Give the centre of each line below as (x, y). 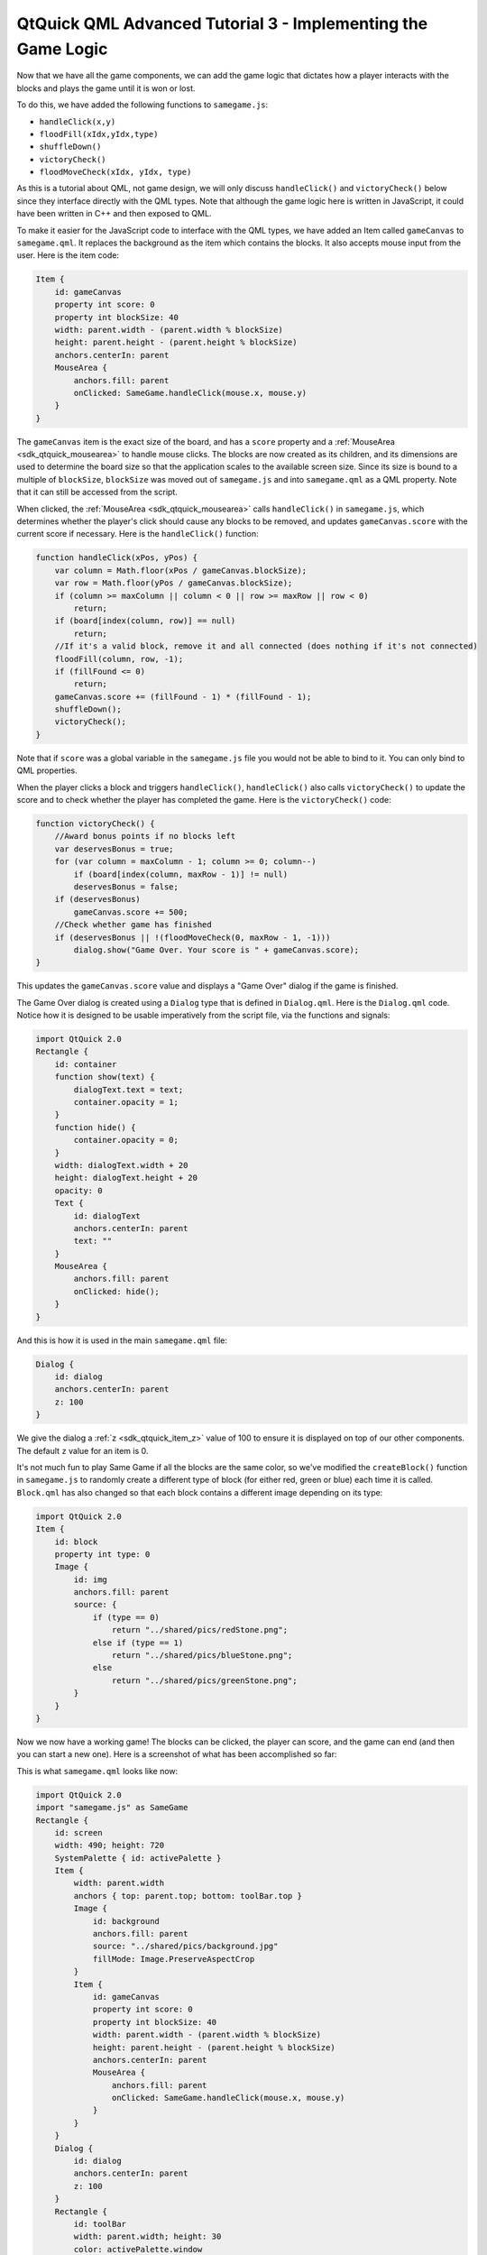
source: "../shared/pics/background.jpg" (185, 1947)
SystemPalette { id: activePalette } (138, 1858)
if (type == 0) (126, 1617)
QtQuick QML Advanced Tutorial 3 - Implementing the (222, 23)
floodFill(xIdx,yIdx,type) (99, 134)
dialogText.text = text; (129, 1090)
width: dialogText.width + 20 (121, 1165)
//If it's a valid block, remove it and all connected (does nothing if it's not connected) (266, 646)
